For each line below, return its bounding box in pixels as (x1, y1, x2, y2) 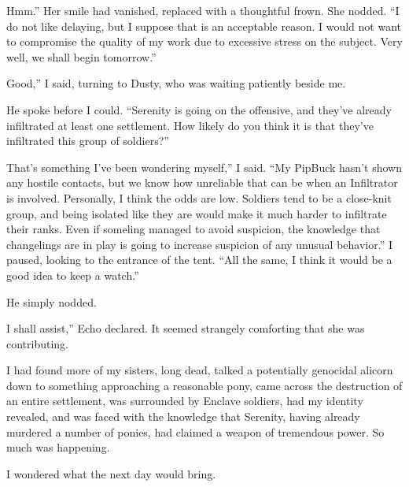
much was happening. (6, 439, 110, 455)
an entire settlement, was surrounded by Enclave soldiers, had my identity (6, 392, 363, 409)
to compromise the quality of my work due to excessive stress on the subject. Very (6, 33, 403, 50)
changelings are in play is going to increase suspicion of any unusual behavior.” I (6, 236, 392, 252)
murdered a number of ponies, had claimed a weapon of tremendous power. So (6, 423, 385, 440)
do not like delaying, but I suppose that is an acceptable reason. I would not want (6, 17, 402, 34)
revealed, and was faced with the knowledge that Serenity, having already (6, 408, 360, 425)
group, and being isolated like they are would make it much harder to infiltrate (6, 205, 387, 221)
